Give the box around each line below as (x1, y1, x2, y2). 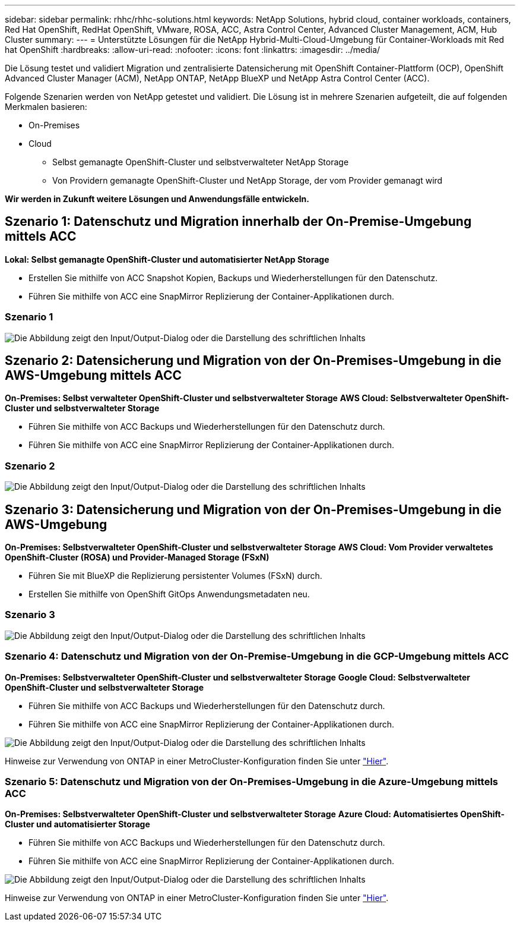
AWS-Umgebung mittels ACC (5, 368, 182, 383)
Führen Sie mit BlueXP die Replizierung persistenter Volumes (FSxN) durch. (28, 571, 322, 581)
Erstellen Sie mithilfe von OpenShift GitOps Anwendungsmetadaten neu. (28, 589, 310, 600)
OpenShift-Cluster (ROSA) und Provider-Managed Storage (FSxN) (5, 552, 269, 563)
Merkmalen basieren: (5, 102, 87, 112)
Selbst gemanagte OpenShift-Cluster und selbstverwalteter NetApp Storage (52, 157, 349, 167)
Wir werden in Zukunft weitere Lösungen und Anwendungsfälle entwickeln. (5, 194, 309, 204)
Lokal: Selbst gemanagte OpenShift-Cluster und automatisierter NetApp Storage (5, 254, 329, 264)
